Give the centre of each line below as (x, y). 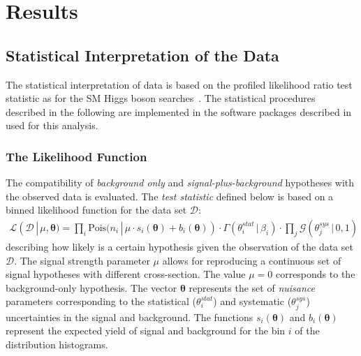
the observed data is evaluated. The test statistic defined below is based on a (170, 196)
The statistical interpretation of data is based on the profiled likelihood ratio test (179, 84)
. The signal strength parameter (82, 260)
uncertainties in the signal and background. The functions (130, 317)
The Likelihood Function (76, 156)
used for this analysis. (52, 125)
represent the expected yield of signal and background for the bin (146, 331)
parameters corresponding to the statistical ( (101, 301)
